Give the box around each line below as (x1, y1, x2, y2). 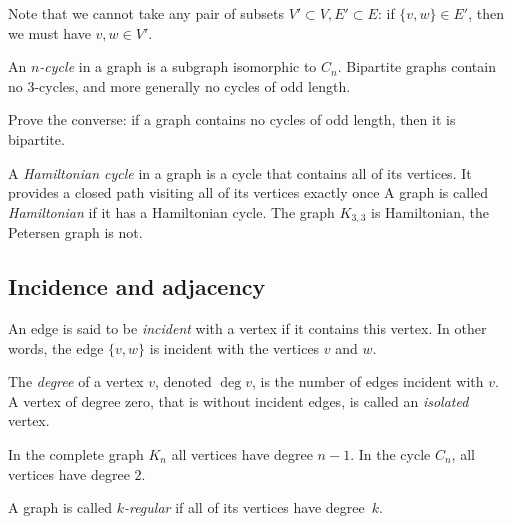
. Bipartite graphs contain (337, 56, 496, 77)
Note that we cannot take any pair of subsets (8, 3, 284, 23)
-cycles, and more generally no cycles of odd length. (34, 75, 351, 96)
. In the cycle (350, 443, 431, 464)
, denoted (154, 371, 212, 392)
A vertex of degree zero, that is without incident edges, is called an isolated (8, 390, 469, 411)
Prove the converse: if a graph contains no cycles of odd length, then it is (8, 109, 456, 130)
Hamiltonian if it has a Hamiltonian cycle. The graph (8, 201, 335, 222)
